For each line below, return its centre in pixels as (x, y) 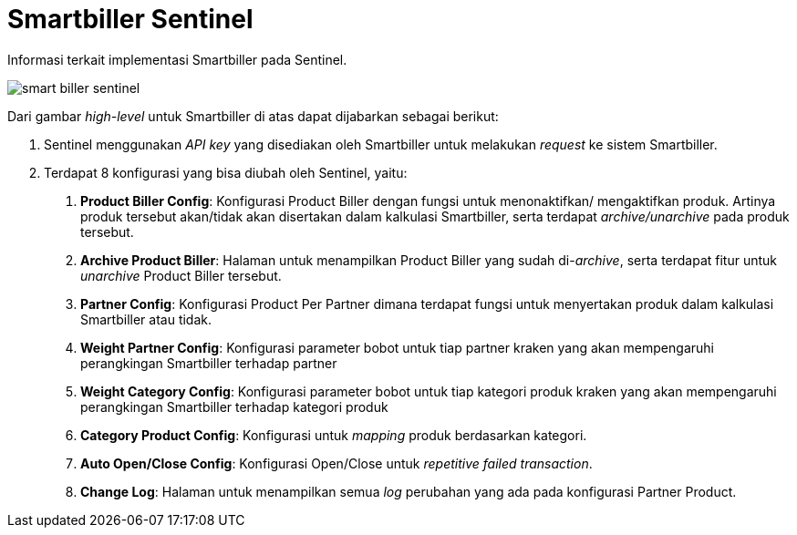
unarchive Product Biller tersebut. (181, 275)
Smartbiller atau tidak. (146, 319)
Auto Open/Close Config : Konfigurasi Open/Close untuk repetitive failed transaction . (336, 463)
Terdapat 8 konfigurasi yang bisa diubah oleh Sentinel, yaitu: (226, 172)
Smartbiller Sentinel (130, 19)
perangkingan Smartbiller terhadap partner (209, 363)
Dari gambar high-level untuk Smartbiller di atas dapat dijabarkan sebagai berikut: (253, 116)
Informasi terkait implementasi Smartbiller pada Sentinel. (177, 59)
